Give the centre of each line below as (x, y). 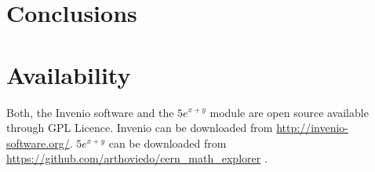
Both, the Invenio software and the (90, 112)
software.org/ (38, 143)
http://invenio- (312, 128)
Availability (69, 74)
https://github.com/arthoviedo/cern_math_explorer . (137, 158)
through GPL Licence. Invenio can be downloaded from (140, 128)
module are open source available (289, 112)
